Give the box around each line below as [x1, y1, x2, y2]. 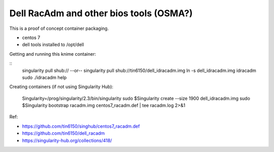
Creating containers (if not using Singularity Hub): [9, 84, 114, 90]
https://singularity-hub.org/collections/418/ [22, 137, 112, 143]
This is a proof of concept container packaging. [9, 25, 109, 31]
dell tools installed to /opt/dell [22, 42, 84, 48]
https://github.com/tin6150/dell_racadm [22, 130, 105, 136]
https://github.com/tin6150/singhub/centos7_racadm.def [22, 123, 140, 129]
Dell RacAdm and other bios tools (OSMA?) [9, 8, 193, 19]
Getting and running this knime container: [9, 51, 96, 57]
